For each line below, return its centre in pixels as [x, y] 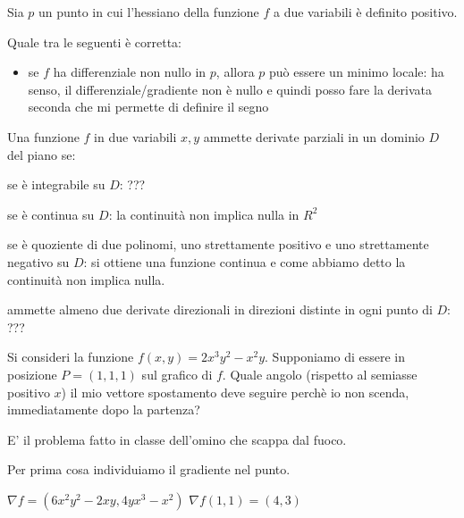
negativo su [38, 261]
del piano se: [42, 154]
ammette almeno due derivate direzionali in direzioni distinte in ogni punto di [220, 309]
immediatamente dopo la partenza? [104, 409]
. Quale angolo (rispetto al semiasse [320, 374]
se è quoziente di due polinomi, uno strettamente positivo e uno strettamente [218, 244]
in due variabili [135, 136]
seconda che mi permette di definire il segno [148, 107]
